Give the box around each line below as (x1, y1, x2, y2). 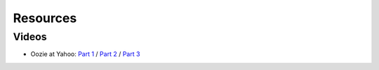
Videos (13, 30, 47, 43)
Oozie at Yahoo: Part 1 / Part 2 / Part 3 (30, 50, 140, 58)
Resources (13, 10, 77, 26)
